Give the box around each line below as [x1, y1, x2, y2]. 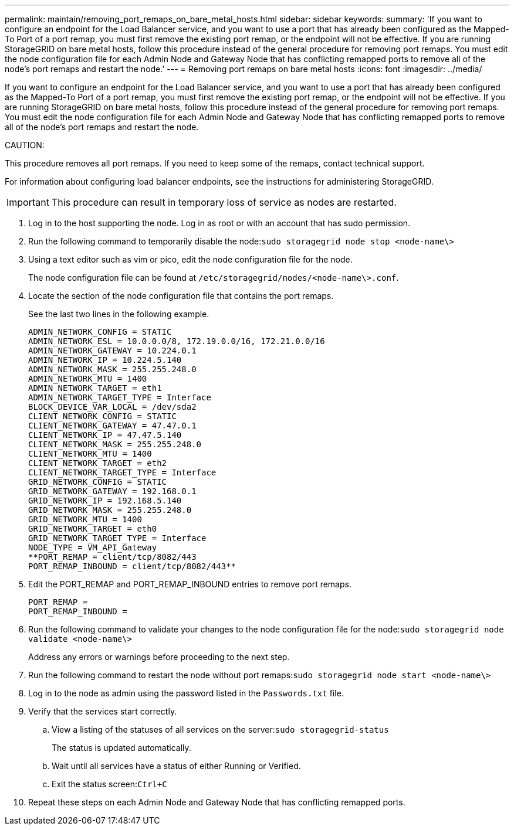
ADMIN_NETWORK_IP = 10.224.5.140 [28, 355, 182, 365]
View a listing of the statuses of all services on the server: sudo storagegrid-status [52, 724, 389, 734]
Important [6, 196, 49, 208]
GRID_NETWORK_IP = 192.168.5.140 [28, 496, 182, 505]
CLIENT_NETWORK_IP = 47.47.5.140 [28, 430, 182, 440]
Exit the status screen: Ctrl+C [52, 779, 167, 789]
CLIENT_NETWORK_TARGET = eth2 [28, 458, 167, 468]
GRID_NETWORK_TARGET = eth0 [28, 524, 157, 533]
